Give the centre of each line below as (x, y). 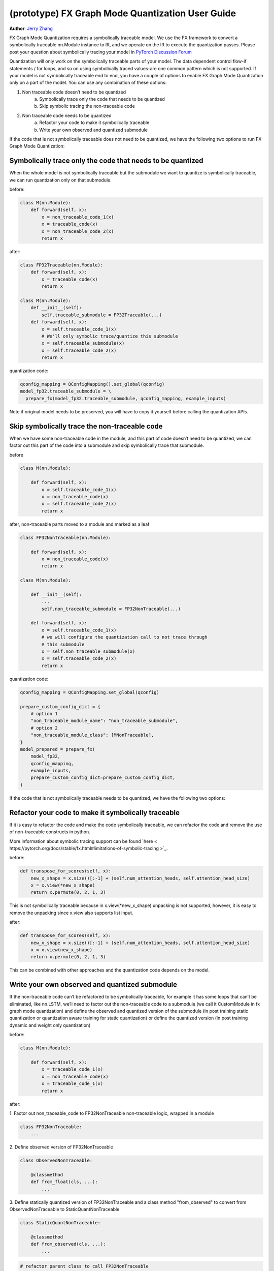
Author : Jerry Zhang (31, 28)
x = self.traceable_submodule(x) (83, 343)
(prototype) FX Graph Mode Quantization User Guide (123, 13)
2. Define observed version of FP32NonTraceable (61, 1147)
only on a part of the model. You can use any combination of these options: (88, 83)
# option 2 (44, 728)
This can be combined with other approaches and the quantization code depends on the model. (110, 970)
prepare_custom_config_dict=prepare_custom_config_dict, (103, 778)
